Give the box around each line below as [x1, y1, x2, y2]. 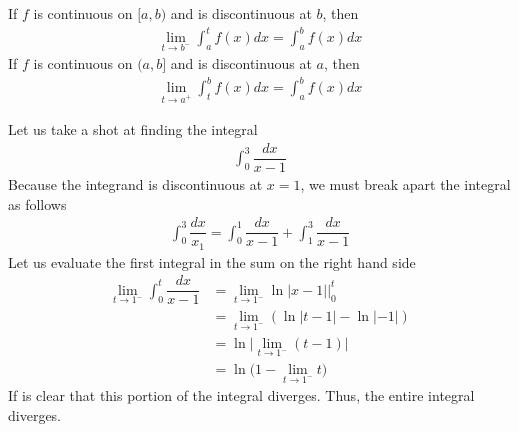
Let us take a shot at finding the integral [8, 119, 258, 140]
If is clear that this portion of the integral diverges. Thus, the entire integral [8, 385, 475, 406]
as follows [8, 193, 67, 214]
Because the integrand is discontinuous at [8, 173, 263, 194]
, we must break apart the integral [300, 173, 511, 194]
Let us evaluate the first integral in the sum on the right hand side [8, 251, 416, 272]
